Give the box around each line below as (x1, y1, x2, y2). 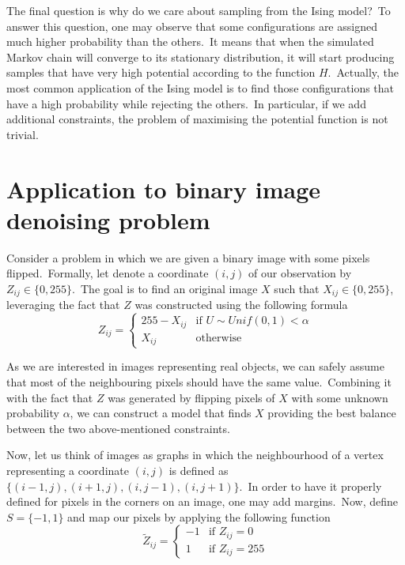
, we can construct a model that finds (70, 405, 252, 421)
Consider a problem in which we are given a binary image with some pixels (6, 249, 370, 266)
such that (274, 280, 320, 296)
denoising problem (6, 203, 210, 235)
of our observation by (248, 265, 352, 281)
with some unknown (291, 389, 388, 405)
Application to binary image (6, 172, 321, 205)
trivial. (6, 126, 39, 142)
